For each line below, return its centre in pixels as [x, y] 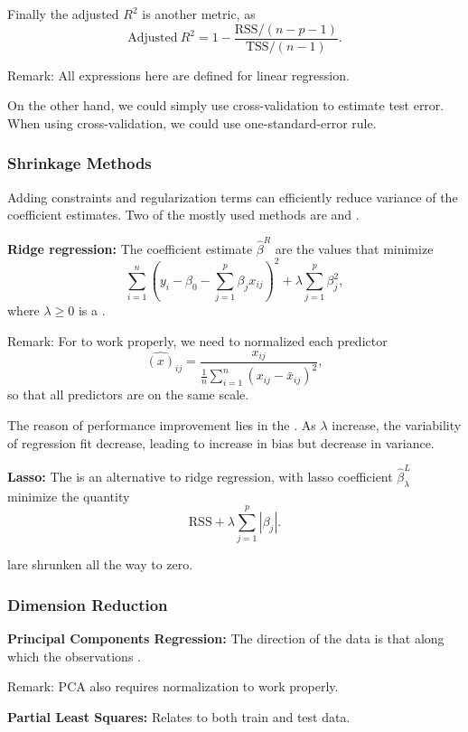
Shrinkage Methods [80, 163]
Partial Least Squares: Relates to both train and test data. [179, 717]
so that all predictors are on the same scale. [128, 394]
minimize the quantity [69, 496]
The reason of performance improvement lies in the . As [162, 424]
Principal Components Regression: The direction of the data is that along [226, 638]
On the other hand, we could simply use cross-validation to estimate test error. [226, 105]
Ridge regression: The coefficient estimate [130, 248]
